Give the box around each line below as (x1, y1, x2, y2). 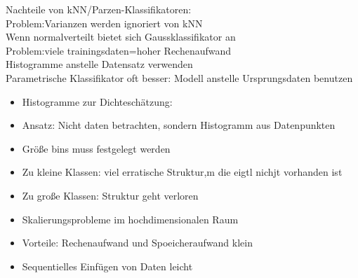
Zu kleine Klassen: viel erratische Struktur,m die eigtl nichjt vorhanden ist (22, 165, 343, 179)
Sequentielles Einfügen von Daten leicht (22, 258, 193, 273)
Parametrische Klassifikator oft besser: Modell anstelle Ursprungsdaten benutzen (6, 70, 353, 85)
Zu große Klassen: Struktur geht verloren (22, 188, 199, 202)
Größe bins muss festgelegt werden (22, 141, 171, 155)
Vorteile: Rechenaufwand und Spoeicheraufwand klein (22, 235, 253, 250)
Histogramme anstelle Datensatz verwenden (6, 57, 193, 71)
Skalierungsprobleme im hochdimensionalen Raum (22, 211, 239, 226)
